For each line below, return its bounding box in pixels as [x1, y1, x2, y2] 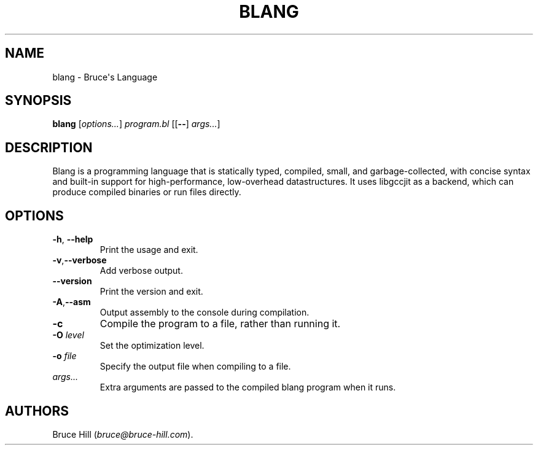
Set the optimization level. [99, 340, 205, 351]
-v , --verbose [52, 255, 107, 266]
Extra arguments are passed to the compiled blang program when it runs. [99, 382, 396, 393]
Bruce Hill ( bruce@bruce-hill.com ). [52, 429, 193, 440]
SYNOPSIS [5, 93, 72, 109]
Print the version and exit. [99, 286, 203, 297]
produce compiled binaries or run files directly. [52, 187, 241, 198]
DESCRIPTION [5, 139, 93, 155]
